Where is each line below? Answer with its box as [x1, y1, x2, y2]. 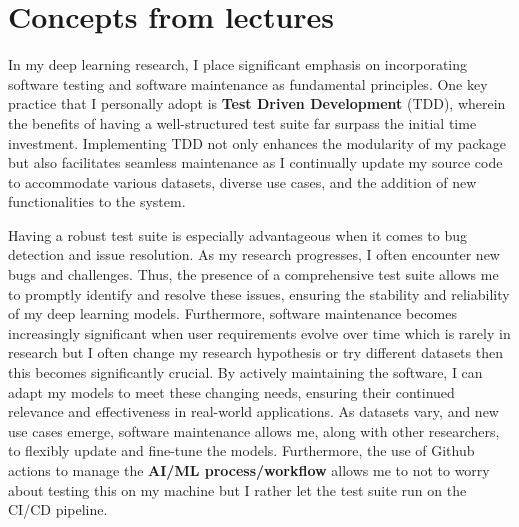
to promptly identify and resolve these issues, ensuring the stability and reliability [8, 283, 510, 304]
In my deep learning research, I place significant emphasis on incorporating [8, 54, 468, 75]
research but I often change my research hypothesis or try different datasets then [8, 342, 503, 363]
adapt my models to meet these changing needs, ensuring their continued [8, 381, 455, 402]
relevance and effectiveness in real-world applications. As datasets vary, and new [8, 401, 499, 422]
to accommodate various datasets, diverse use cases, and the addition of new [8, 171, 477, 192]
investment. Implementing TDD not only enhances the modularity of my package [8, 132, 506, 153]
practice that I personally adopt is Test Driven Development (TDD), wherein [8, 93, 506, 114]
